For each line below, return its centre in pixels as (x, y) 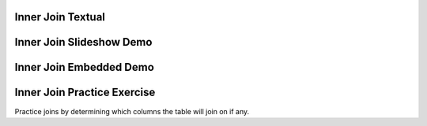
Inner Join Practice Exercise (85, 93)
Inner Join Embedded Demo (84, 67)
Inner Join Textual (60, 17)
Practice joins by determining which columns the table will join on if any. (132, 111)
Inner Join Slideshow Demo (83, 42)
